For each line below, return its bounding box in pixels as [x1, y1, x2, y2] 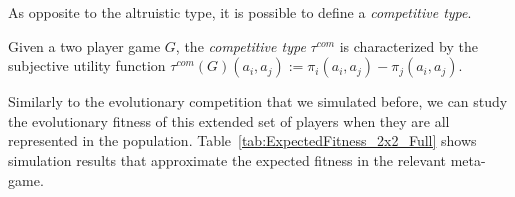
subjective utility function [8, 55, 166, 76]
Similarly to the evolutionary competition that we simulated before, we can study [8, 91, 508, 112]
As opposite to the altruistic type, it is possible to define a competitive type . [8, 2, 472, 22]
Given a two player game [8, 35, 161, 56]
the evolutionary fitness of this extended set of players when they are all [8, 110, 450, 131]
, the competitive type [175, 35, 306, 56]
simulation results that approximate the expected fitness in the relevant [8, 149, 446, 170]
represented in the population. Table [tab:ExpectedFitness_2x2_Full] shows [8, 130, 477, 151]
